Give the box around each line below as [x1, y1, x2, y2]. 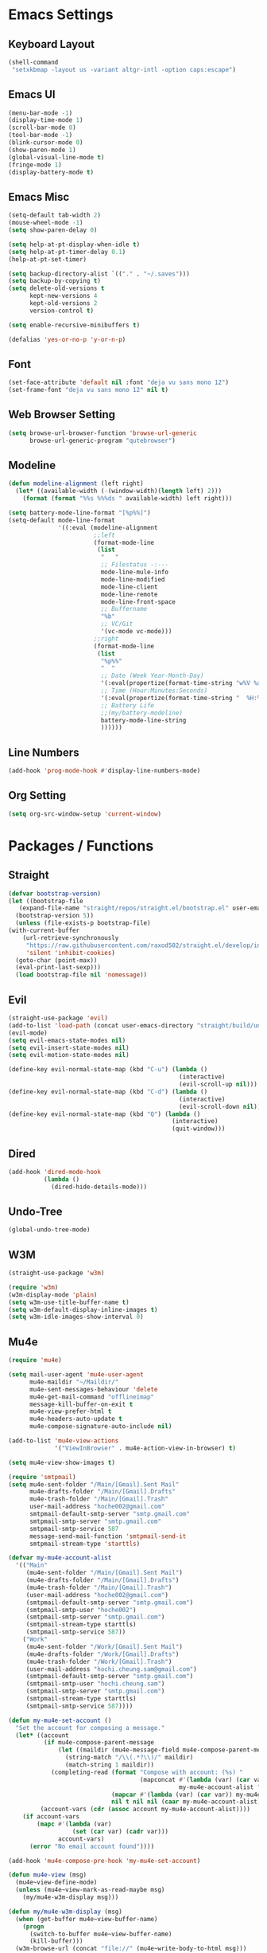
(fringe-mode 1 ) [8, 161, 62, 169]
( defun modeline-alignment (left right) [8, 479, 145, 487]
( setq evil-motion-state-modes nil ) [8, 1051, 130, 1059]
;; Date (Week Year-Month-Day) [100, 671, 204, 680]
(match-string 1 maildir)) [64, 1761, 155, 1769]
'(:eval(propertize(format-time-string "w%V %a [100, 679, 261, 687]
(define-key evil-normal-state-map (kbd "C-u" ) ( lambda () [8, 1066, 208, 1074]
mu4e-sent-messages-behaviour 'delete [29, 1385, 158, 1393]
